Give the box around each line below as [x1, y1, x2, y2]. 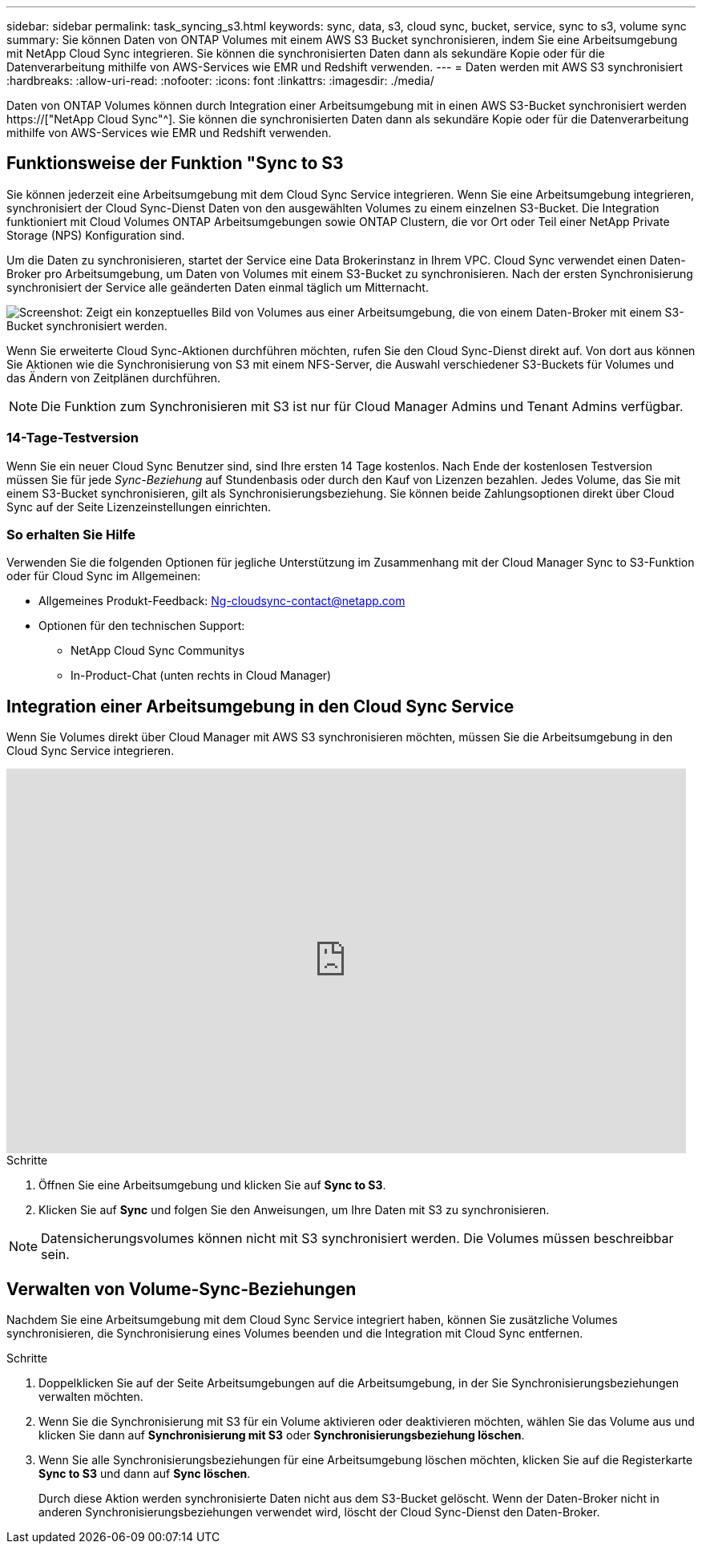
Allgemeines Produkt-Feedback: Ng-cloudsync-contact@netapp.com [38, 594, 405, 608]
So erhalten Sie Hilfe [6, 526, 136, 543]
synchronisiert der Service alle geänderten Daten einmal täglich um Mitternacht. [6, 280, 429, 294]
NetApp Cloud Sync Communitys [71, 644, 245, 658]
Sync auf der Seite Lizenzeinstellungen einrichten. [6, 499, 272, 514]
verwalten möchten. [38, 1390, 143, 1404]
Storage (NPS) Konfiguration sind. [6, 228, 185, 242]
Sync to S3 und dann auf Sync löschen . [38, 1467, 251, 1481]
